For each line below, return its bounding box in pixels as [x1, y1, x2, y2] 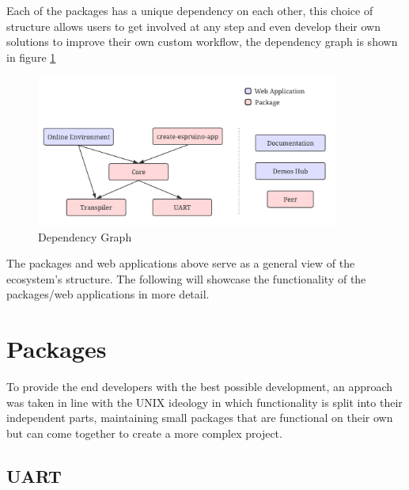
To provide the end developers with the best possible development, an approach [6, 378, 393, 395]
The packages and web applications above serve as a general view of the [6, 255, 355, 272]
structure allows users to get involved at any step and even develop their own [6, 17, 381, 34]
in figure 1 [6, 48, 56, 65]
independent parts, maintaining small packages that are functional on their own [6, 409, 393, 426]
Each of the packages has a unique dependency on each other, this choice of [6, 2, 373, 18]
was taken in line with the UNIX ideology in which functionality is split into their [6, 393, 403, 410]
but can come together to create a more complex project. [6, 424, 282, 441]
